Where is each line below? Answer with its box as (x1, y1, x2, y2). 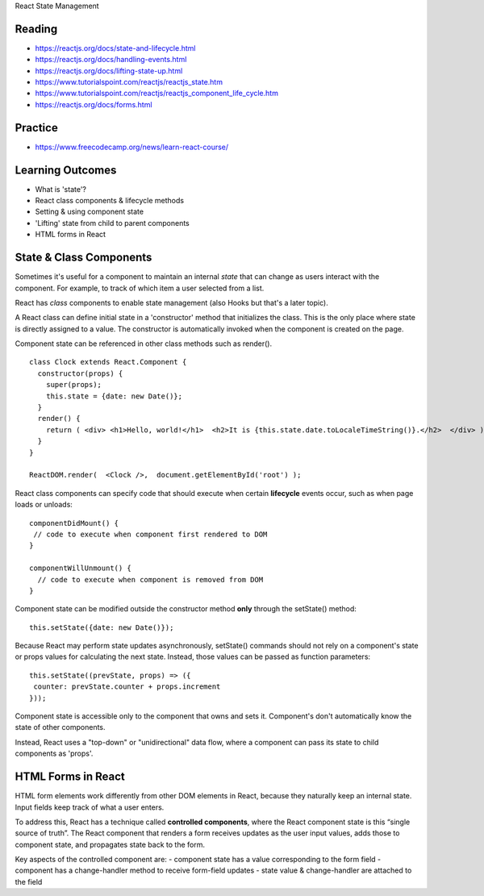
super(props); (45, 380, 102, 390)
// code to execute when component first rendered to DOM (33, 529, 268, 539)
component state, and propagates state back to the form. (15, 840, 206, 849)
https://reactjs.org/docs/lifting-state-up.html (35, 65, 183, 76)
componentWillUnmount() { (29, 564, 132, 573)
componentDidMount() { (29, 519, 119, 527)
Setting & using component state (35, 206, 144, 217)
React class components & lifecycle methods (35, 196, 185, 206)
